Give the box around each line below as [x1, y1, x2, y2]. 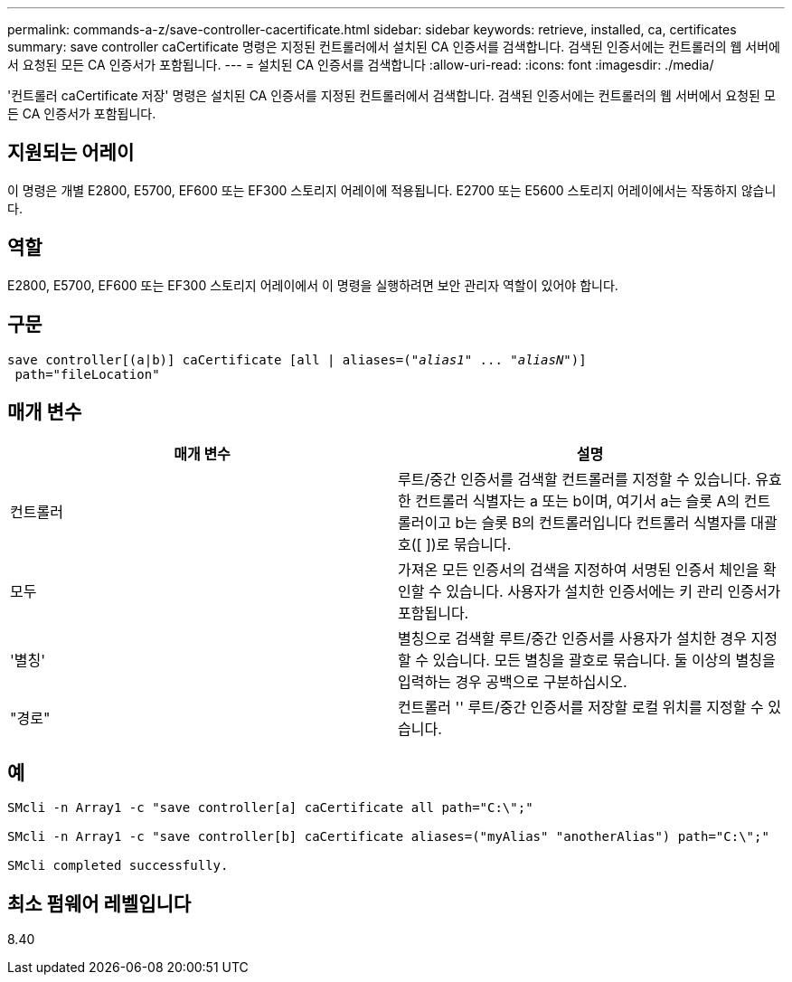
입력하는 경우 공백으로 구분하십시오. [398, 673, 627, 692]
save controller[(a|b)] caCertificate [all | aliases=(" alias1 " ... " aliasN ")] [7, 352, 587, 367]
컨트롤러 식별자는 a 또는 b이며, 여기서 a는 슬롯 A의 [415, 492, 740, 511]
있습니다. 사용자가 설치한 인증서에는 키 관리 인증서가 [446, 582, 781, 601]
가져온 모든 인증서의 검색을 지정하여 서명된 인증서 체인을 [398, 561, 759, 580]
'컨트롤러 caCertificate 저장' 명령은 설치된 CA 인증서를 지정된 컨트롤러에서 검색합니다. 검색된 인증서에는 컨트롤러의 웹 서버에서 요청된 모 [7, 88, 776, 103]
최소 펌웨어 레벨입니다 [7, 892, 192, 915]
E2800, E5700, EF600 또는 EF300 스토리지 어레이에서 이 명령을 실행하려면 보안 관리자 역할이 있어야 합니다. [7, 277, 618, 293]
